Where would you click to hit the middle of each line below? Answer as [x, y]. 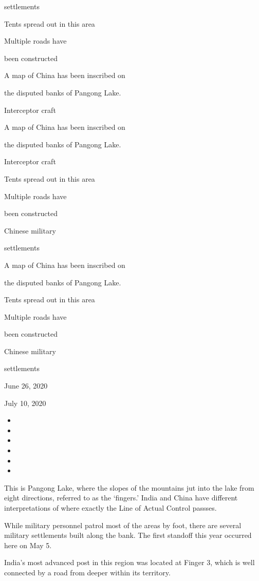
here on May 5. [28, 545]
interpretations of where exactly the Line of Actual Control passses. [110, 508]
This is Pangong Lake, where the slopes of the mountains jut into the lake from [129, 487]
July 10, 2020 [25, 403]
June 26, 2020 [26, 386]
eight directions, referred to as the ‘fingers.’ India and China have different [121, 498]
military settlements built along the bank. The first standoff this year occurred [128, 535]
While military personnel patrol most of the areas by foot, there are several [123, 525]
